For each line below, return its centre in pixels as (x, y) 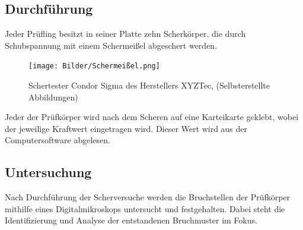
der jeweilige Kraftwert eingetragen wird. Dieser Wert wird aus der (126, 128)
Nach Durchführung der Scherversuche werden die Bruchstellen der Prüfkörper (148, 197)
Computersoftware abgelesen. (58, 140)
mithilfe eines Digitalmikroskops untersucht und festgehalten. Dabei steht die (145, 208)
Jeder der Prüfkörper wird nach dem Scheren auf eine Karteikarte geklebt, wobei (152, 117)
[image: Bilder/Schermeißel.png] (94, 66)
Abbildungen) (53, 97)
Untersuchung (48, 172)
